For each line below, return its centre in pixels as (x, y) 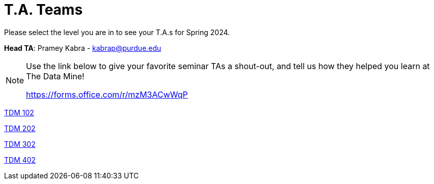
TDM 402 (20, 160)
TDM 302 (20, 144)
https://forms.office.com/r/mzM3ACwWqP (107, 94)
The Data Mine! (55, 76)
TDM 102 (19, 112)
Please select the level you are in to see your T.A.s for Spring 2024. (117, 32)
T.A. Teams (44, 10)
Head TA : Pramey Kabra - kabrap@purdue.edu (83, 48)
